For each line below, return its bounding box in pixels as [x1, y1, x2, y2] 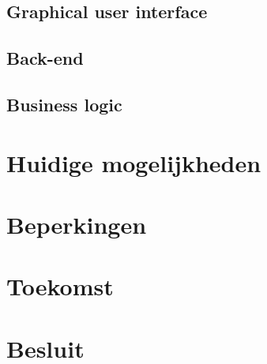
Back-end [6, 46, 84, 70]
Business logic [6, 92, 122, 116]
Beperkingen [6, 208, 147, 240]
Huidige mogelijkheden [6, 146, 261, 178]
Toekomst [6, 270, 114, 302]
